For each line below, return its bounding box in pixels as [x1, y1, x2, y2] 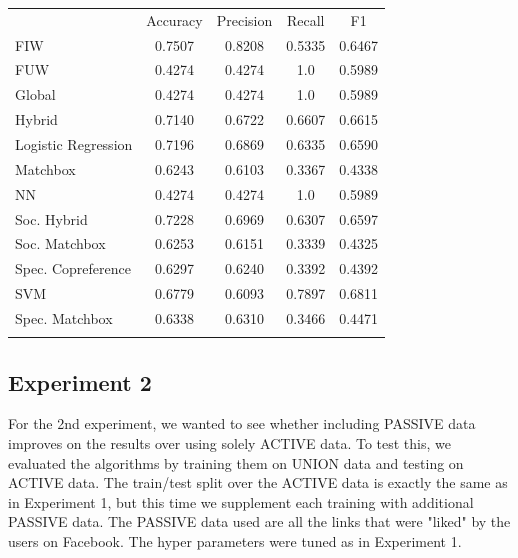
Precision [216, 9, 273, 30]
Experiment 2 [8, 366, 152, 397]
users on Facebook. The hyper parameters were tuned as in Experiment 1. [8, 530, 462, 551]
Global [15, 84, 56, 105]
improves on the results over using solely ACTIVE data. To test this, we [8, 433, 451, 454]
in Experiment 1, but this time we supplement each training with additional [8, 491, 474, 512]
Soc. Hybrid [15, 208, 88, 229]
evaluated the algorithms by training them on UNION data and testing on [8, 452, 464, 473]
